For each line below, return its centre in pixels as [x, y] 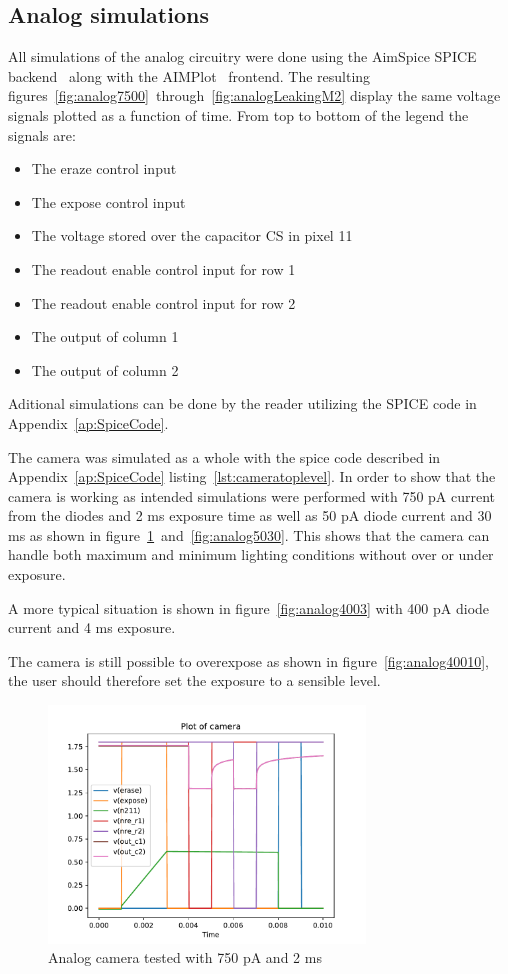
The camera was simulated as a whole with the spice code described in [224, 456]
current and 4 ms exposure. [92, 627]
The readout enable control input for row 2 [163, 302]
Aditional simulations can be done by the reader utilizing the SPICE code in [242, 403]
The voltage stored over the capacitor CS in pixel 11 [192, 235]
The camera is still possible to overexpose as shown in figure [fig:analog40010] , [248, 660]
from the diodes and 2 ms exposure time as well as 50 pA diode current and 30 [250, 515]
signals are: [42, 134]
